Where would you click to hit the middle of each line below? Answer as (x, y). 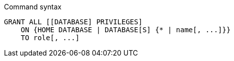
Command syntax (33, 7)
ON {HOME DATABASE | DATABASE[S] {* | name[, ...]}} (126, 30)
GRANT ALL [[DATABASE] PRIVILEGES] (73, 22)
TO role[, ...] (50, 38)
